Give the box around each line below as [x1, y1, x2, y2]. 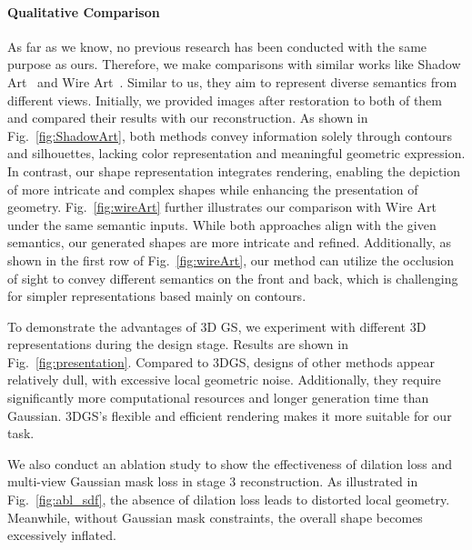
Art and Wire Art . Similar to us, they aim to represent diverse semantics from [7, 72, 457, 91]
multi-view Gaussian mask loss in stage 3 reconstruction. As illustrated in [7, 472, 418, 491]
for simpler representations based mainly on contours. [7, 286, 306, 305]
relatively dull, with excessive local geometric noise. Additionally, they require [7, 370, 441, 389]
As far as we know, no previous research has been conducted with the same [7, 36, 427, 55]
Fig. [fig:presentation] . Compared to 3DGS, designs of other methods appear [7, 352, 436, 371]
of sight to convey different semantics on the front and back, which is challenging [7, 268, 458, 287]
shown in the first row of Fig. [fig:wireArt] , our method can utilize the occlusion [7, 250, 455, 269]
